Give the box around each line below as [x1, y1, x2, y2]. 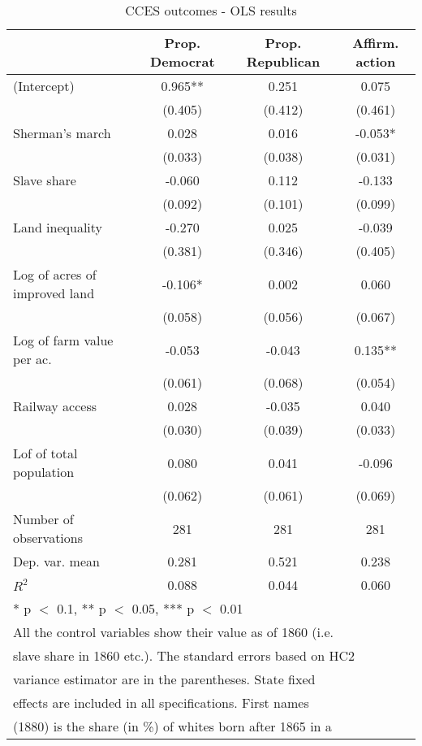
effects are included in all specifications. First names [13, 693, 309, 712]
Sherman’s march [13, 124, 111, 142]
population [13, 462, 75, 481]
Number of [13, 510, 74, 528]
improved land [13, 284, 95, 302]
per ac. [13, 349, 52, 368]
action [355, 52, 396, 71]
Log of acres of [13, 265, 97, 284]
